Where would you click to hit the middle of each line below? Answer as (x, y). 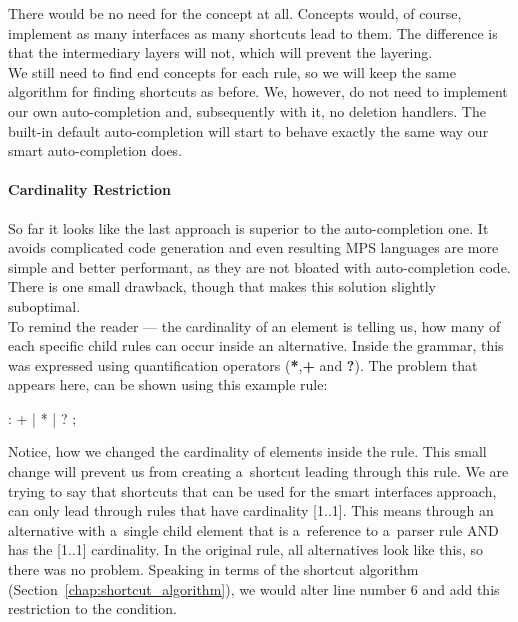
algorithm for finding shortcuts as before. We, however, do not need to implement (258, 91)
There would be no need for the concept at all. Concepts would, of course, (235, 13)
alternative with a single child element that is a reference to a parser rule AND (253, 529)
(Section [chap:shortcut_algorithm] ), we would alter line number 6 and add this (254, 588)
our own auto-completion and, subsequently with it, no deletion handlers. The (247, 110)
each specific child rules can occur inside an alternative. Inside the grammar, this (256, 345)
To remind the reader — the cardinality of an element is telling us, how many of (254, 325)
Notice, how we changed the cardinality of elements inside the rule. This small (247, 451)
